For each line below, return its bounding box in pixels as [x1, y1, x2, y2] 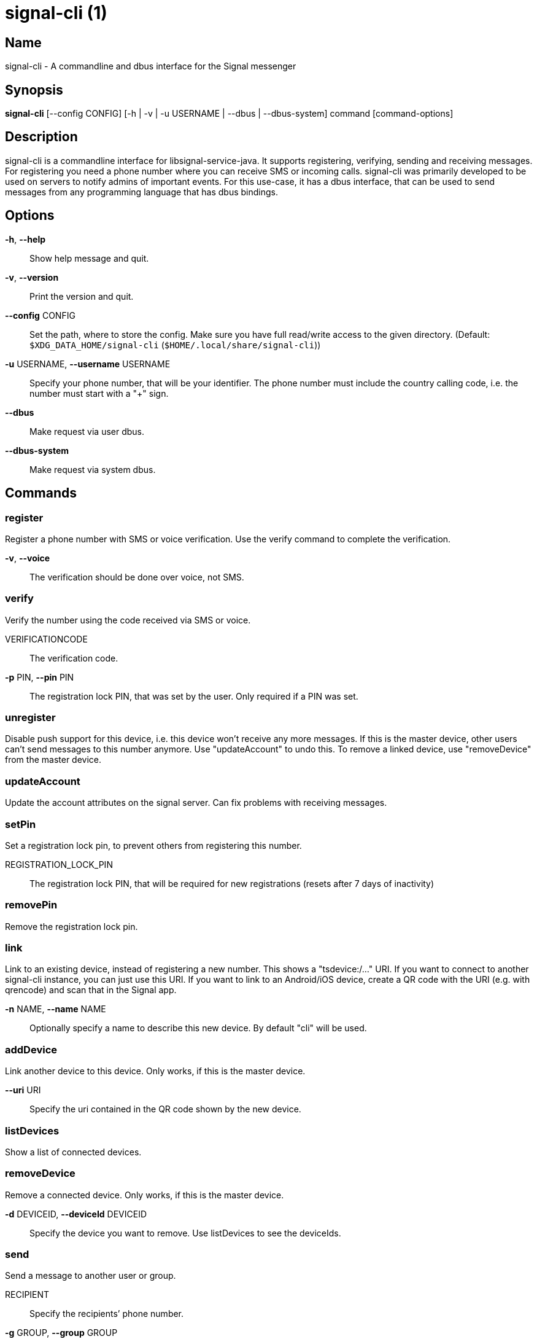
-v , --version [5, 271, 59, 283]
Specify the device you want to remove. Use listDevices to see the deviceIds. [29, 1227, 341, 1238]
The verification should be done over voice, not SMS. [29, 571, 244, 582]
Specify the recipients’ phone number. [29, 1308, 184, 1319]
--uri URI [5, 1085, 41, 1096]
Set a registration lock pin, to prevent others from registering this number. [5, 840, 302, 851]
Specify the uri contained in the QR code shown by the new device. [29, 1104, 301, 1115]
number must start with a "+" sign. [29, 388, 169, 399]
